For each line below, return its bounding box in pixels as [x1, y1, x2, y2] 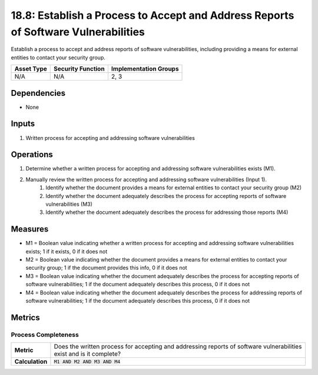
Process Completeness [11, 330, 79, 339]
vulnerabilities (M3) [45, 200, 92, 208]
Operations [11, 150, 53, 160]
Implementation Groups [111, 65, 179, 73]
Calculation [14, 357, 48, 366]
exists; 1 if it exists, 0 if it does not [25, 247, 108, 255]
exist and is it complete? [54, 350, 121, 358]
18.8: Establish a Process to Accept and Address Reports [11, 9, 294, 22]
